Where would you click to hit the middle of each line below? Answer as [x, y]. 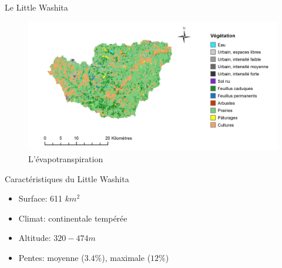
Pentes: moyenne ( [51, 258]
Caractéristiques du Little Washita [67, 178]
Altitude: [35, 238]
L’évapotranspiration [66, 159]
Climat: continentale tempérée [73, 218]
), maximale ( [126, 258]
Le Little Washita [36, 7]
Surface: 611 [41, 198]
